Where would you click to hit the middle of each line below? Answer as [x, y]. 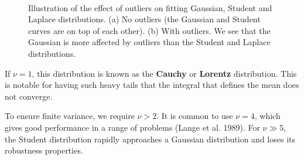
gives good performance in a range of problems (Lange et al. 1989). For [132, 127]
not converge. [29, 96]
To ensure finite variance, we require [70, 116]
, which [267, 116]
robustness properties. [44, 150]
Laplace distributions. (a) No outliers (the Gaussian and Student [144, 19]
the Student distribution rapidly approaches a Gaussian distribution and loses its [150, 139]
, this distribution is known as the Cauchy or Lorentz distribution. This [164, 73]
